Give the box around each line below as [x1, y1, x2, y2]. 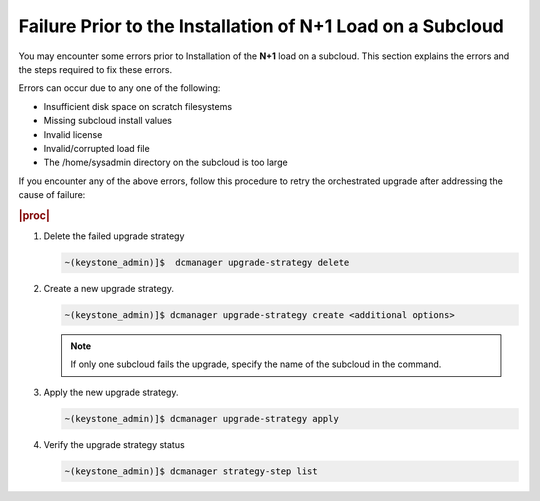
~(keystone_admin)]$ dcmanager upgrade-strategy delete [64, 257, 350, 269]
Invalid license [43, 128, 103, 140]
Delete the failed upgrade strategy [43, 230, 185, 242]
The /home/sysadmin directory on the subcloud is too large [43, 156, 289, 169]
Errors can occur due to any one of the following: [18, 82, 221, 94]
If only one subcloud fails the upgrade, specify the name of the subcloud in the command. [70, 358, 442, 370]
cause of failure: [18, 189, 86, 201]
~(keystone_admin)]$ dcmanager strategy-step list [64, 465, 319, 477]
